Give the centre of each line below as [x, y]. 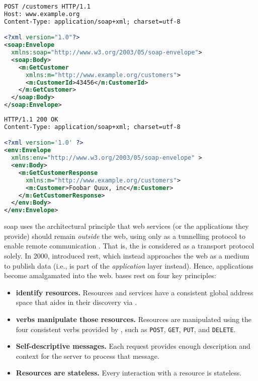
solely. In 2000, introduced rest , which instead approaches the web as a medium [127, 255]
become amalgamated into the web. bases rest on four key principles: [110, 275]
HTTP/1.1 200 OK [31, 120]
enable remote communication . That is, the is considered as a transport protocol [129, 246]
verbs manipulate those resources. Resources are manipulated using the [134, 319]
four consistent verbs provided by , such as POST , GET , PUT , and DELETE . [126, 329]
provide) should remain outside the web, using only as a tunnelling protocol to [125, 236]
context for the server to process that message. [88, 356]
